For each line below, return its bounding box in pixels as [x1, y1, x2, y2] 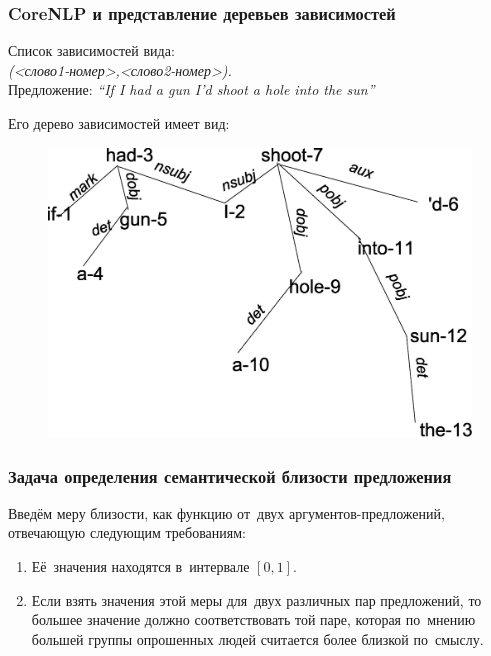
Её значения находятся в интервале [31, 556, 250, 577]
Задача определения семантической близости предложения [8, 463, 452, 488]
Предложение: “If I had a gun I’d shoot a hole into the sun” [8, 79, 375, 100]
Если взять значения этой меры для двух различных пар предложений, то [31, 589, 482, 610]
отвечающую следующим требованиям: [8, 522, 246, 543]
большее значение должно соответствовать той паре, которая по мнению [31, 609, 476, 630]
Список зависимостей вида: [8, 40, 175, 61]
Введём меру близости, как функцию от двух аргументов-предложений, [8, 502, 445, 523]
